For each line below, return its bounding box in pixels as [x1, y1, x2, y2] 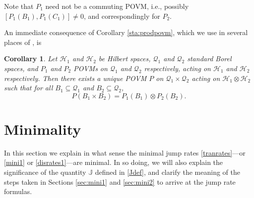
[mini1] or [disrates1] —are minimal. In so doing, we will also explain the [4, 157, 223, 167]
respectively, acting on [144, 63, 211, 73]
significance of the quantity [4, 167, 86, 177]
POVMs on [73, 63, 108, 73]
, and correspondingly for [83, 10, 160, 21]
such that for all [4, 82, 53, 93]
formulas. [4, 186, 32, 197]
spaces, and [4, 63, 38, 73]
